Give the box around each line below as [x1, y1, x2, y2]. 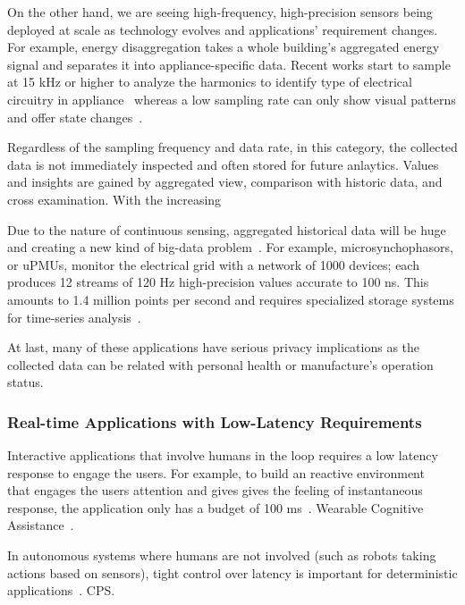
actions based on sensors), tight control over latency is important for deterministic [7, 563, 458, 582]
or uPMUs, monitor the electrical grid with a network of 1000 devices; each [7, 255, 419, 273]
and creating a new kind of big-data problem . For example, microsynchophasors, [7, 238, 453, 256]
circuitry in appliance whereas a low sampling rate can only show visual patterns [7, 89, 456, 108]
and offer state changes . [7, 107, 143, 126]
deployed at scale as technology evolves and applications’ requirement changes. [7, 20, 438, 38]
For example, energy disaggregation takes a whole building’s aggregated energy [7, 38, 440, 56]
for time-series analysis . [7, 307, 141, 326]
